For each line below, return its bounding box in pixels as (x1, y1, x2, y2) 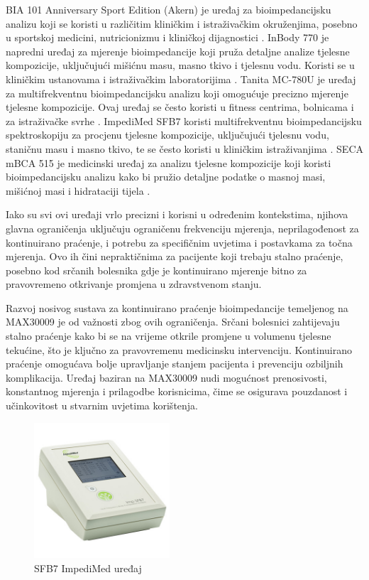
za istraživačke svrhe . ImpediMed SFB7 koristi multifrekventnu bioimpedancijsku (6, 113, 362, 128)
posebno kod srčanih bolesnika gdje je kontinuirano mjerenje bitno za (6, 262, 307, 277)
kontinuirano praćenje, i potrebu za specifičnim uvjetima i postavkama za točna (6, 235, 353, 249)
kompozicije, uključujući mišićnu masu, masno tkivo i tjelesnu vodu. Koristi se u (6, 58, 355, 72)
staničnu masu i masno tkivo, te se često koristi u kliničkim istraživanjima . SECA (6, 141, 364, 156)
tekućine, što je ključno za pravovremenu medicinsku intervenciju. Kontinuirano (6, 342, 353, 357)
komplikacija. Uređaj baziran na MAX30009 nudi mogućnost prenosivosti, (6, 370, 327, 385)
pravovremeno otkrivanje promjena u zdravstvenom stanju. (6, 276, 262, 291)
